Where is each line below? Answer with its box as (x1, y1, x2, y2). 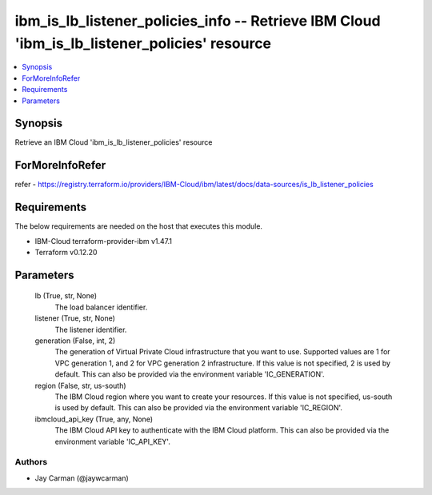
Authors (14, 457, 48, 468)
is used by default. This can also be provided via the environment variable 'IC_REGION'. (54, 403, 343, 413)
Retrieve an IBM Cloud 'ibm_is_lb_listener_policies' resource (14, 138, 213, 147)
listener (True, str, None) (34, 313, 116, 323)
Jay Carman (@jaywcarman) (34, 473, 130, 483)
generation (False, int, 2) (34, 336, 116, 345)
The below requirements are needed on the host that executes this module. (14, 222, 263, 231)
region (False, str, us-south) (34, 381, 127, 390)
